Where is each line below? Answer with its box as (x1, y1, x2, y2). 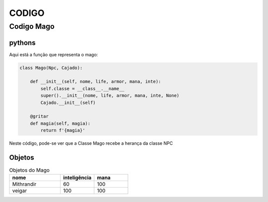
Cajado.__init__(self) (40, 100, 96, 105)
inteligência (63, 174, 92, 181)
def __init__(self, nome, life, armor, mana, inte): (30, 79, 161, 85)
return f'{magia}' (40, 127, 85, 133)
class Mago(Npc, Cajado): (19, 65, 83, 71)
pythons (9, 38, 36, 47)
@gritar (30, 113, 49, 119)
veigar (12, 187, 27, 194)
